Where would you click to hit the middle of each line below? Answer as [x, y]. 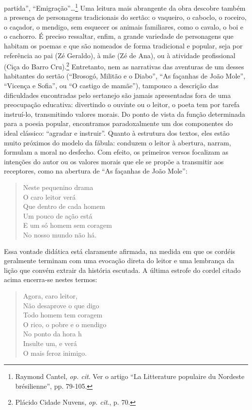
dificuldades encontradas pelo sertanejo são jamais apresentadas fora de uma [118, 95]
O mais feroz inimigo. [55, 353]
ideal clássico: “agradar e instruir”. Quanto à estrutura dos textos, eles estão [117, 133]
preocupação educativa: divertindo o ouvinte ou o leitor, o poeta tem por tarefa [122, 104]
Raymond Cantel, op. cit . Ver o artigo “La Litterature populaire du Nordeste [130, 376]
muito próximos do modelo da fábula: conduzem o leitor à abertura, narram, [118, 142]
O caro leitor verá [49, 197]
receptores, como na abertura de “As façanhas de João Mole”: [96, 171]
